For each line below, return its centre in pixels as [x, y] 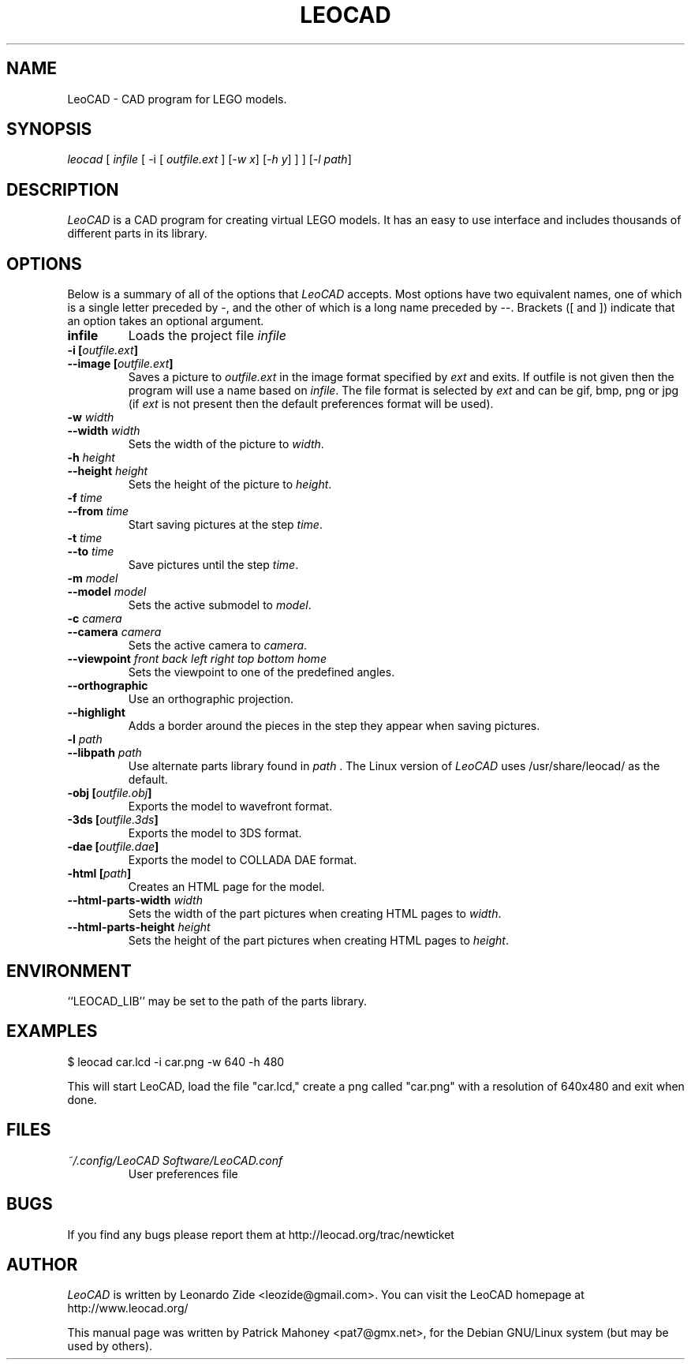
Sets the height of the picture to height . [230, 485]
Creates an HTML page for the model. [226, 887]
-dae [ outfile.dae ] [113, 847]
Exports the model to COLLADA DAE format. [243, 860]
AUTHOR [42, 1264]
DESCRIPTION [63, 189]
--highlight [96, 713]
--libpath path [105, 753]
